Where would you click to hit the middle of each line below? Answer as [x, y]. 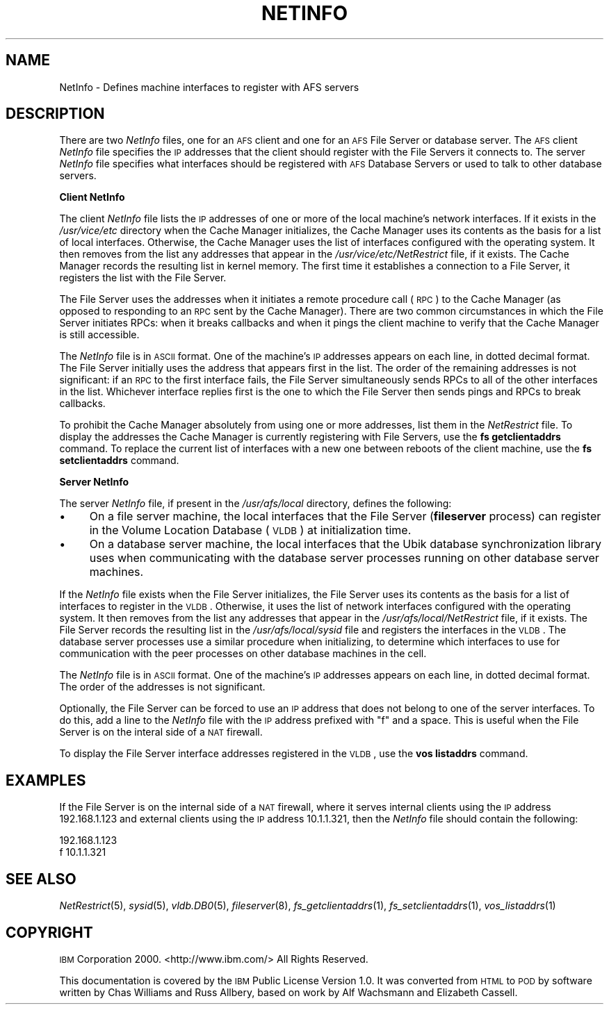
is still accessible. [99, 335]
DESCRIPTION [55, 114]
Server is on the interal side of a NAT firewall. [161, 732]
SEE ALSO [41, 879]
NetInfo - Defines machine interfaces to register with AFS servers [209, 87]
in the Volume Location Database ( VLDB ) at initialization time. [250, 530]
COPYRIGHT [49, 932]
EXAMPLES [46, 780]
